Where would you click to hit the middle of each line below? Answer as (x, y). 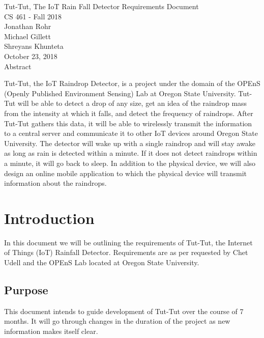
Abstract (18, 66)
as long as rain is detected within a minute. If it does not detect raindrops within (131, 153)
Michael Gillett (27, 36)
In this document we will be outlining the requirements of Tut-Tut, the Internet (128, 242)
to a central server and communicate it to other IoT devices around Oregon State (131, 133)
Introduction (49, 218)
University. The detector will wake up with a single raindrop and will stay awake (130, 143)
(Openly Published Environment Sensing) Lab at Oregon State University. (120, 93)
